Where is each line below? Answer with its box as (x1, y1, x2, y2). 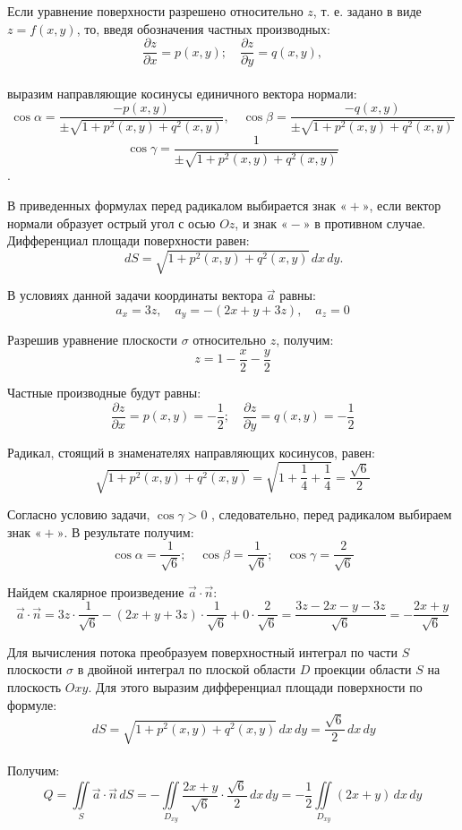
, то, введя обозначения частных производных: (76, 19, 330, 38)
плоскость (7, 678, 62, 697)
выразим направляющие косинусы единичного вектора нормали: (7, 83, 357, 102)
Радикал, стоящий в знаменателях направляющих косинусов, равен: (7, 442, 376, 461)
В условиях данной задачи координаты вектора (7, 286, 263, 304)
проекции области (313, 660, 412, 679)
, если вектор (369, 195, 441, 214)
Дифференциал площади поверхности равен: (7, 231, 250, 250)
